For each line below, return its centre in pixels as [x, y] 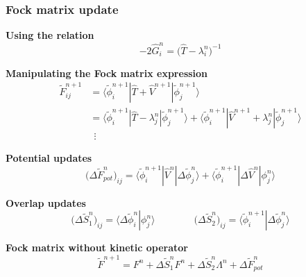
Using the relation [50, 35]
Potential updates [49, 158]
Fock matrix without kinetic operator [97, 247]
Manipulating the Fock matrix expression [107, 73]
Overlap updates [46, 202]
